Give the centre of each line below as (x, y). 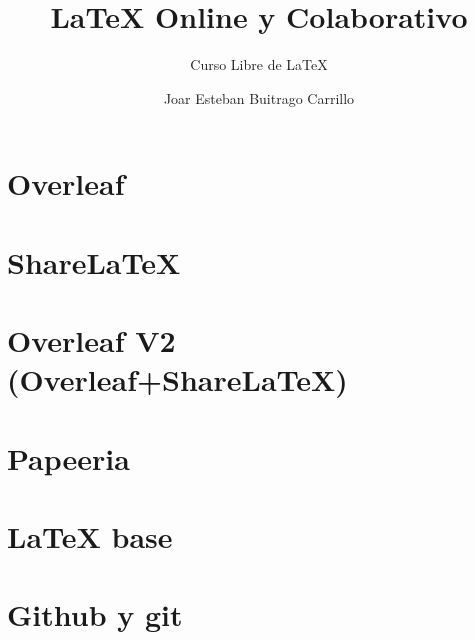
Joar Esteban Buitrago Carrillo (259, 97)
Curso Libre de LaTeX (259, 64)
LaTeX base (90, 536)
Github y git (95, 614)
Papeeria (68, 457)
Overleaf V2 (91, 340)
